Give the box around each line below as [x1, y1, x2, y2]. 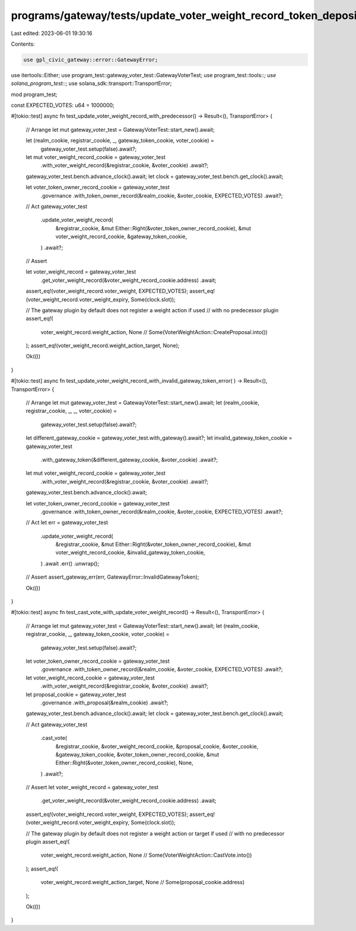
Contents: [11, 40, 35, 47]
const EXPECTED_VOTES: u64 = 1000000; [11, 101, 115, 109]
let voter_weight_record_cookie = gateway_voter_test [26, 674, 155, 681]
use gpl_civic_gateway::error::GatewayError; [23, 56, 158, 63]
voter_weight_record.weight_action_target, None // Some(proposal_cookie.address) [40, 879, 245, 886]
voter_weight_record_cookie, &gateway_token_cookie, [55, 233, 187, 240]
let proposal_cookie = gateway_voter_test [26, 691, 127, 698]
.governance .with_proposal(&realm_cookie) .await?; [40, 699, 169, 706]
